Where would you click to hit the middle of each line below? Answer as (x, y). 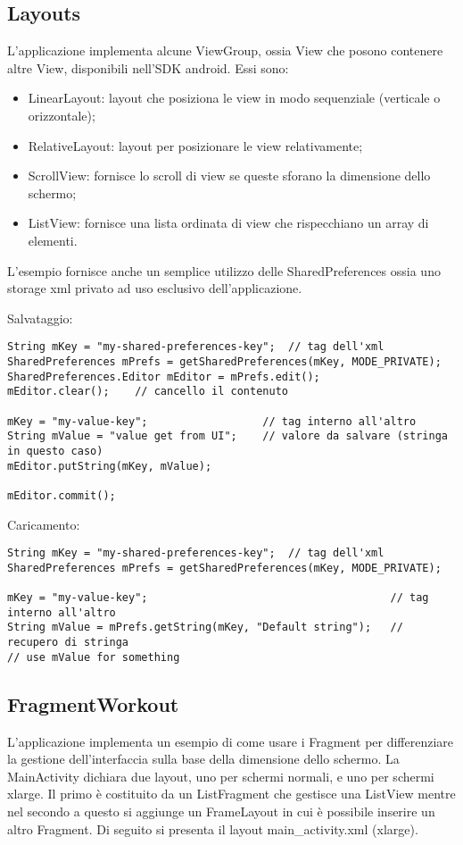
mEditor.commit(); (62, 495)
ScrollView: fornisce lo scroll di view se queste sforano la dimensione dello (229, 176)
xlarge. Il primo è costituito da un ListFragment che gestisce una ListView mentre (231, 794)
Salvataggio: (40, 318)
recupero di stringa (68, 643)
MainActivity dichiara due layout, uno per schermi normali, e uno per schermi (221, 776)
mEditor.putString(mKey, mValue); (110, 466)
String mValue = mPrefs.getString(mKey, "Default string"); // (205, 627)
